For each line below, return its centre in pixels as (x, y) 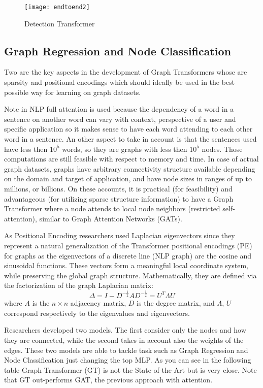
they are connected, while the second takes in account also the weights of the (124, 340)
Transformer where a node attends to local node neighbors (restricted (112, 208)
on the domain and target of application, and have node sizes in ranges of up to (128, 179)
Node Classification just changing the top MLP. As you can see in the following (128, 360)
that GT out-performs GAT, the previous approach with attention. (108, 380)
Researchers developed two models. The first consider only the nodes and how (125, 330)
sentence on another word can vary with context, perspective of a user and (120, 119)
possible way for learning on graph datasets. (73, 92)
